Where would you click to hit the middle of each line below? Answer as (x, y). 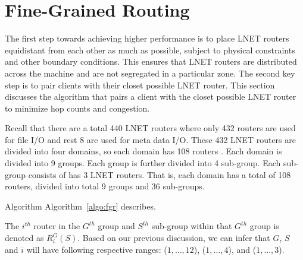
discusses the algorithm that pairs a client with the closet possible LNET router (151, 96)
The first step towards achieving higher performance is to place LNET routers (147, 38)
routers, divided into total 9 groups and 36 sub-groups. (105, 186)
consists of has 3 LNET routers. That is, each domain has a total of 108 (160, 174)
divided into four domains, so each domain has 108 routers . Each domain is (143, 151)
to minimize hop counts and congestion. (77, 108)
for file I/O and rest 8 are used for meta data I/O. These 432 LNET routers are (150, 139)
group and (116, 226)
